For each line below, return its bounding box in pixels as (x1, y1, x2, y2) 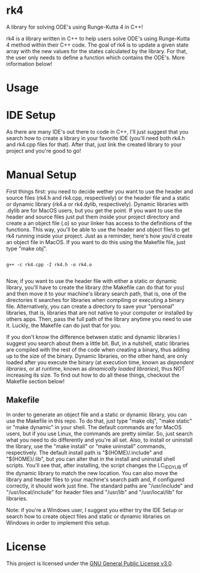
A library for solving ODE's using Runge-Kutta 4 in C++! (6, 23, 143, 30)
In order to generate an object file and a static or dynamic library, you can (6, 411, 187, 418)
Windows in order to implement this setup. (6, 519, 110, 526)
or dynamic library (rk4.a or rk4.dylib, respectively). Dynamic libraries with (6, 201, 189, 208)
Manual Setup (6, 168, 77, 182)
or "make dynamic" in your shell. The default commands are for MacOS (6, 423, 182, 430)
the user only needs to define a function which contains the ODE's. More (6, 54, 185, 61)
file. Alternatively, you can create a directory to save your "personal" (6, 303, 175, 310)
